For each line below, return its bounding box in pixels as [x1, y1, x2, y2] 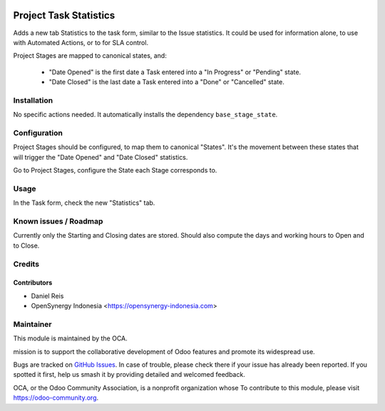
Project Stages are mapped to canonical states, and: [13, 51, 167, 60]
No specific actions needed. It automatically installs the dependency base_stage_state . [13, 111, 278, 119]
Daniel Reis [31, 291, 64, 300]
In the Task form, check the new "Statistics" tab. [13, 198, 155, 207]
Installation [13, 95, 53, 105]
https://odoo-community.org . [13, 393, 99, 402]
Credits [13, 259, 39, 269]
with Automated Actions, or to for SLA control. [13, 38, 149, 46]
